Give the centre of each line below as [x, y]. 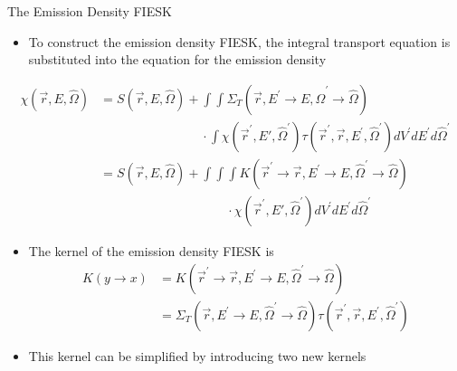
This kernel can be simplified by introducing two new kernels [197, 355]
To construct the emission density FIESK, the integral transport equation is [239, 41]
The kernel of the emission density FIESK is [151, 250]
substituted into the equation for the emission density [177, 59]
